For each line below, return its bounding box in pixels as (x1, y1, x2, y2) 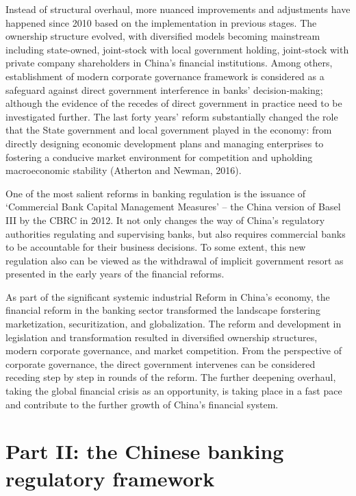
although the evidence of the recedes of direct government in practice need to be (5, 96, 342, 110)
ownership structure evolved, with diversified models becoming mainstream (5, 29, 320, 43)
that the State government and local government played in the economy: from (5, 123, 332, 137)
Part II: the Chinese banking (5, 437, 284, 465)
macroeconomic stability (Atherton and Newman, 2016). (5, 163, 242, 177)
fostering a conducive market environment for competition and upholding (5, 149, 313, 164)
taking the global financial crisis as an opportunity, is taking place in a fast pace (5, 384, 342, 398)
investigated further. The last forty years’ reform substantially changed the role (5, 109, 338, 123)
